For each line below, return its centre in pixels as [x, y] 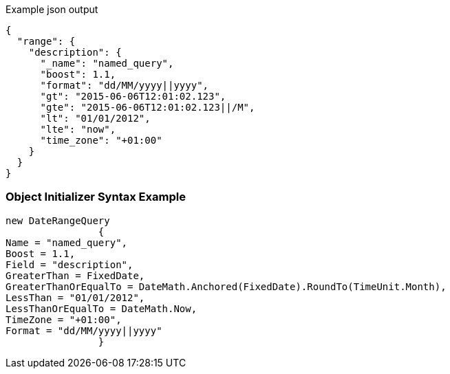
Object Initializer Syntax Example [96, 197]
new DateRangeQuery [58, 220]
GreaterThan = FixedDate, [75, 275]
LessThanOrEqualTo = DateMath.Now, [101, 308]
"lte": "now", [78, 129]
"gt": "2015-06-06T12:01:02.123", [133, 96]
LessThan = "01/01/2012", [75, 297]
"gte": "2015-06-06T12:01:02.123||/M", [148, 107]
